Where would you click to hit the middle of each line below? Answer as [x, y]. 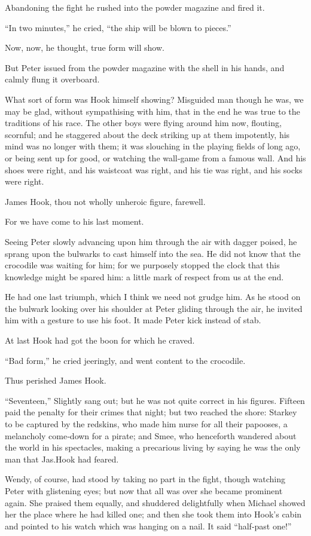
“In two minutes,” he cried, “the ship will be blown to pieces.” [118, 27]
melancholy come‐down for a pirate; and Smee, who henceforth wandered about [151, 435]
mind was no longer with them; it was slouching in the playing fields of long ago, [153, 146]
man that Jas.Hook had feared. [62, 459]
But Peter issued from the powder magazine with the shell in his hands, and [145, 67]
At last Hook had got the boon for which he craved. [100, 340]
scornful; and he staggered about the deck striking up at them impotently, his [147, 134]
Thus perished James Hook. [56, 380]
